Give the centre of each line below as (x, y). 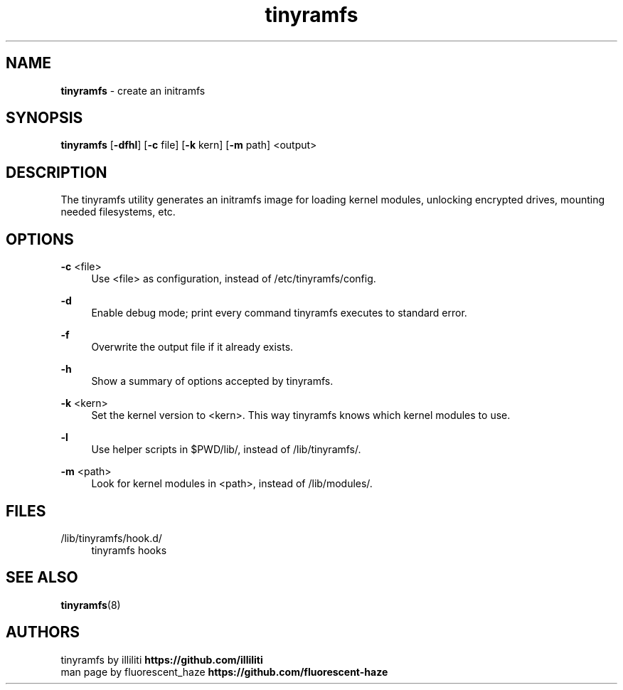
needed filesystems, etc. (118, 212)
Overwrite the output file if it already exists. (192, 347)
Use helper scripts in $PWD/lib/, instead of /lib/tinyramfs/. (226, 450)
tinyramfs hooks (129, 550)
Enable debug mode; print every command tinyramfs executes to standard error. (279, 313)
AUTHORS (43, 632)
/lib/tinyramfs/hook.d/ (111, 538)
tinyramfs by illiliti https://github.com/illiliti (162, 659)
